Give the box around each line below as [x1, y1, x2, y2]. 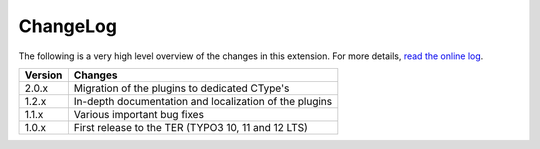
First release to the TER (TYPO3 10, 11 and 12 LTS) [73, 120, 309, 134]
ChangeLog [18, 15, 117, 37]
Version [24, 68, 63, 82]
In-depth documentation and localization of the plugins [73, 94, 333, 108]
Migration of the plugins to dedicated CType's [73, 81, 290, 95]
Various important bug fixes [73, 107, 205, 121]
